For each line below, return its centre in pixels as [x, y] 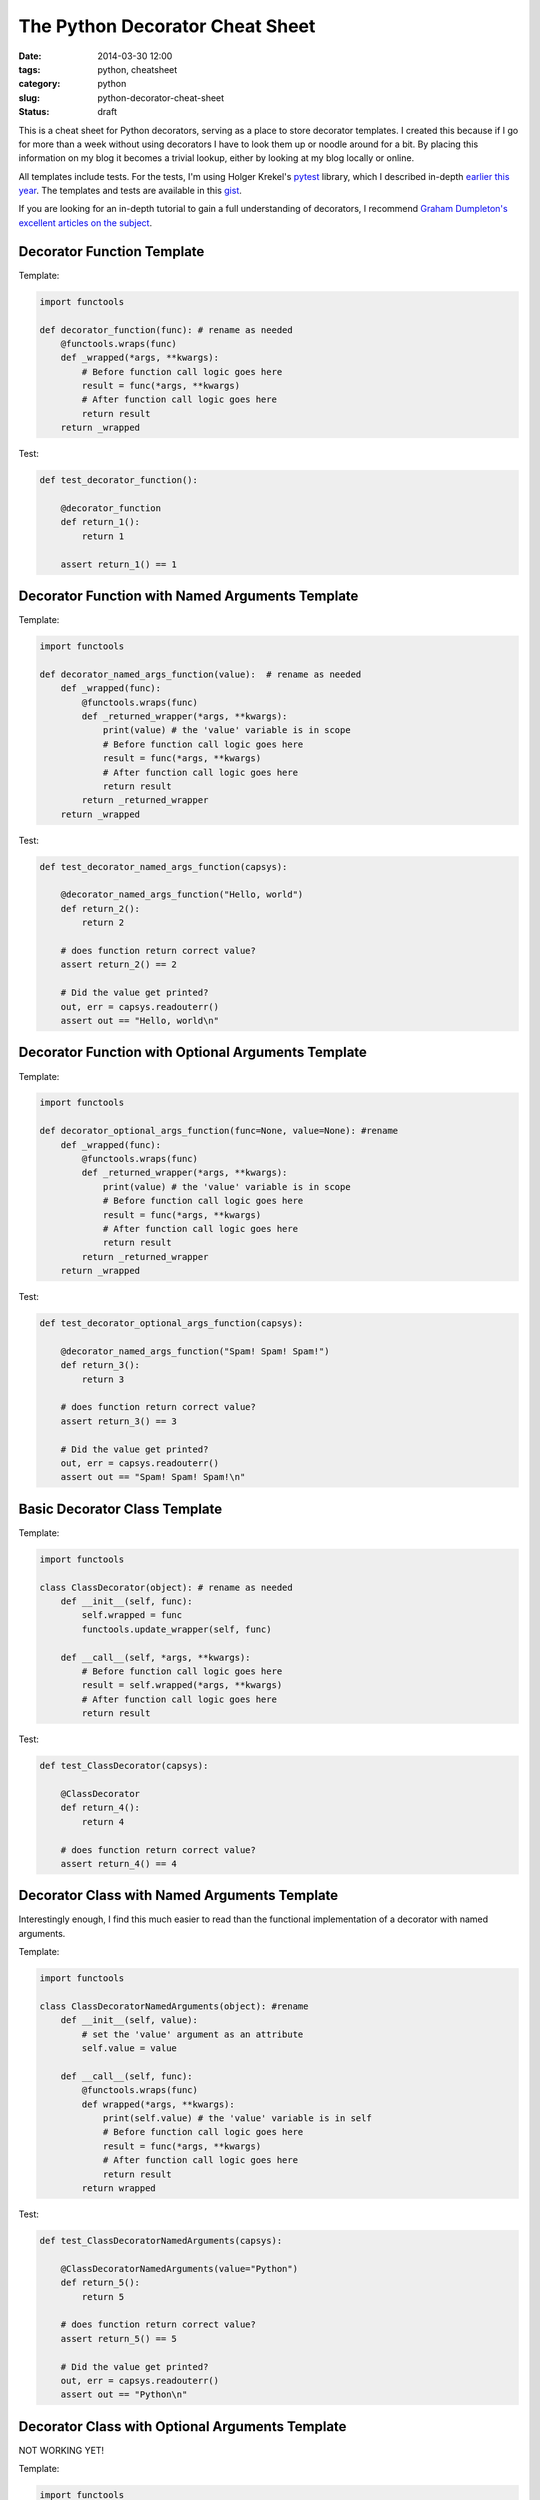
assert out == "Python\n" [124, 2394]
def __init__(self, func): [127, 1601]
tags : [29, 69]
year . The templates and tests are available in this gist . [130, 191]
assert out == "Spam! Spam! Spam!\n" [153, 1477]
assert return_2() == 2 [118, 964]
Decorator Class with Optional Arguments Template [182, 2426]
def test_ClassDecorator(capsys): [124, 1766]
